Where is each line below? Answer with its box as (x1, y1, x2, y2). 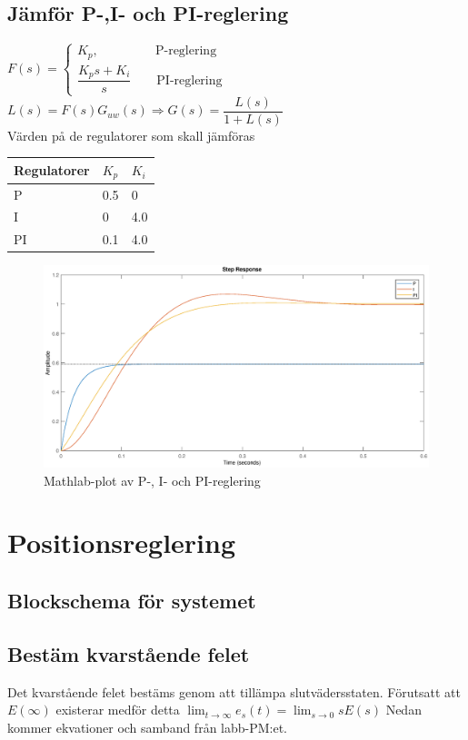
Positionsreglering (7, 524, 236, 561)
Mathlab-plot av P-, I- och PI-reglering (44, 470, 261, 489)
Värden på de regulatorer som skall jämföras (7, 125, 255, 144)
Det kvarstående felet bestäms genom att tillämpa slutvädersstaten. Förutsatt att (7, 682, 461, 701)
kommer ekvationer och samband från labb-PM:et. (7, 717, 288, 736)
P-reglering (154, 44, 217, 58)
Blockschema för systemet (7, 587, 256, 615)
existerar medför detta (55, 700, 180, 719)
